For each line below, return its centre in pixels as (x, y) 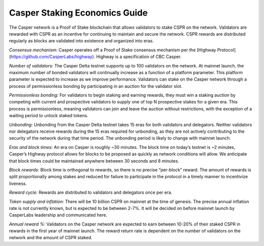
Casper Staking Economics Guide (78, 13)
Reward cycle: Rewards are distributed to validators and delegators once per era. (91, 192)
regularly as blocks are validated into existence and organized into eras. (81, 41)
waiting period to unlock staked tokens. (49, 116)
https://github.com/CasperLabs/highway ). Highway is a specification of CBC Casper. (96, 57)
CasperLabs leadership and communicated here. (58, 215)
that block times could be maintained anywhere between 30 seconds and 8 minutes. (94, 161)
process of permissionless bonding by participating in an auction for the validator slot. (96, 86)
